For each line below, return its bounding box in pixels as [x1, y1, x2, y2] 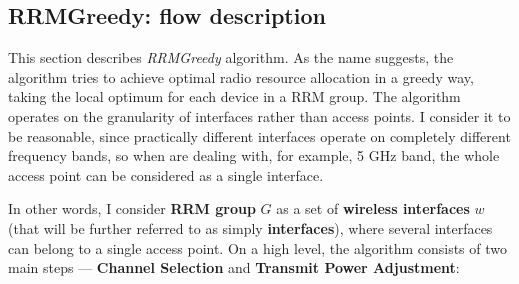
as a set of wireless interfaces [276, 198, 470, 219]
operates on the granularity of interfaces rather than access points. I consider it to [8, 105, 511, 126]
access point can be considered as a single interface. [8, 164, 324, 185]
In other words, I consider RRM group [8, 198, 256, 219]
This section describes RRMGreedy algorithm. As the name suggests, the [8, 47, 454, 68]
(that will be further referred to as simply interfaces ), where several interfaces [8, 217, 493, 238]
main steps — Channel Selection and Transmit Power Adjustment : [8, 257, 460, 278]
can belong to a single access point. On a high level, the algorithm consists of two [8, 237, 508, 258]
